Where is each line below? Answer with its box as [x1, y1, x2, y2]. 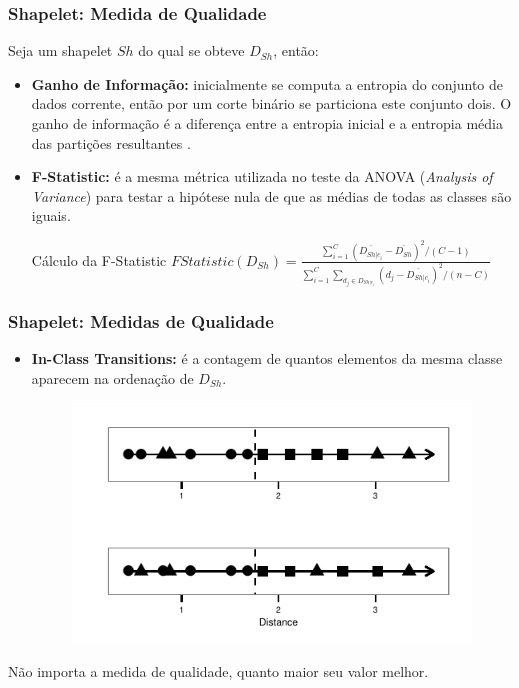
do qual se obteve [138, 40, 245, 61]
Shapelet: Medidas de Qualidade [8, 309, 274, 334]
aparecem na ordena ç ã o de [31, 368, 194, 389]
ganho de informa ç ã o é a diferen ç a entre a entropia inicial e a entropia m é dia [31, 113, 503, 133]
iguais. [31, 205, 71, 226]
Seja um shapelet [8, 40, 113, 61]
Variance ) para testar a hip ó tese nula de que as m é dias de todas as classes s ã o [31, 185, 512, 206]
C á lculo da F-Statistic [31, 249, 167, 270]
